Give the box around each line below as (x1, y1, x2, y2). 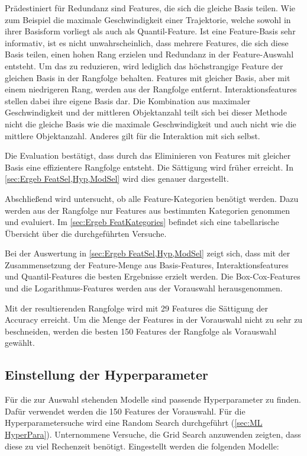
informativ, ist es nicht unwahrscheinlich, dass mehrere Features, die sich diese (5, 36, 289, 49)
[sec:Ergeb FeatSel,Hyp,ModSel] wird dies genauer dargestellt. (5, 172, 229, 185)
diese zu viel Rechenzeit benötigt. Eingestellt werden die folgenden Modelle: (5, 439, 279, 452)
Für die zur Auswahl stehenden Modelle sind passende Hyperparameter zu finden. (5, 393, 302, 406)
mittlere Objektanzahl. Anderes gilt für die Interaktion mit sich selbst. (5, 129, 260, 142)
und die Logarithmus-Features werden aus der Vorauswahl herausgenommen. (5, 282, 283, 294)
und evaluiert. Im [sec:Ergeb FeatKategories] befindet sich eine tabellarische (5, 216, 279, 228)
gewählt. (5, 336, 35, 349)
